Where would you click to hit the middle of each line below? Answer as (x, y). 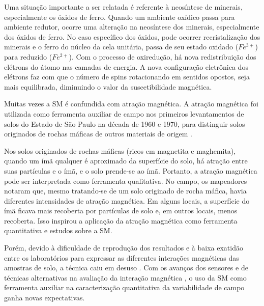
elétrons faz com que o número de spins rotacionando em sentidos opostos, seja (127, 77)
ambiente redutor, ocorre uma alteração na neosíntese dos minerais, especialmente (132, 27)
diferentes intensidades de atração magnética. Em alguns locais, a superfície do (127, 200)
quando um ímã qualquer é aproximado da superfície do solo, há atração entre (126, 161)
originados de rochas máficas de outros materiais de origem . (98, 134)
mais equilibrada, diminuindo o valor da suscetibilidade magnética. (108, 86)
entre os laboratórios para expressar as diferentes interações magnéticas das (122, 257)
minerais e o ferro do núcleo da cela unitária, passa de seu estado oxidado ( (121, 47)
